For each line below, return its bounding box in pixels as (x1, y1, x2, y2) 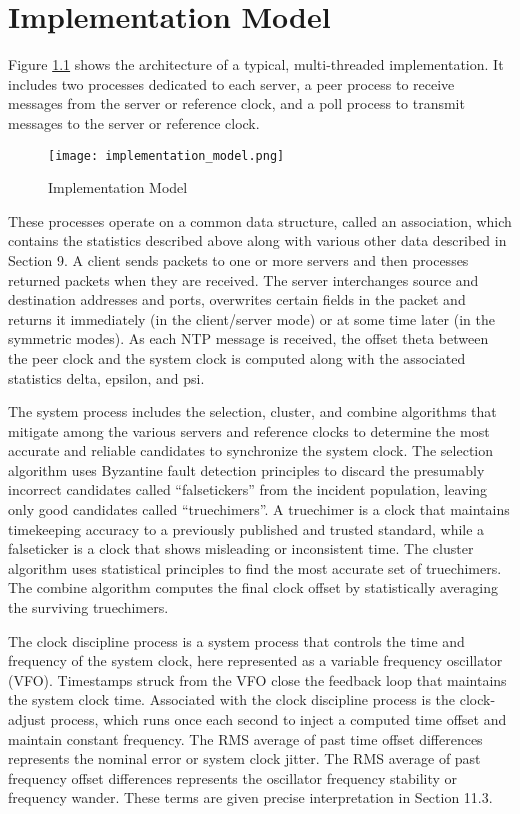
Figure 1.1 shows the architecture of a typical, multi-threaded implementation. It (8, 54, 504, 75)
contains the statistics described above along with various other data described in (8, 230, 507, 251)
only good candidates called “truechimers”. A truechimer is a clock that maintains (8, 499, 510, 520)
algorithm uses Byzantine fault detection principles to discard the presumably (8, 459, 485, 480)
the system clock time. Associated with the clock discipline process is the (8, 689, 456, 710)
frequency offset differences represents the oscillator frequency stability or (8, 767, 458, 788)
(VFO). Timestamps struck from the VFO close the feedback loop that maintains (8, 669, 507, 690)
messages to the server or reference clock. (8, 112, 260, 133)
